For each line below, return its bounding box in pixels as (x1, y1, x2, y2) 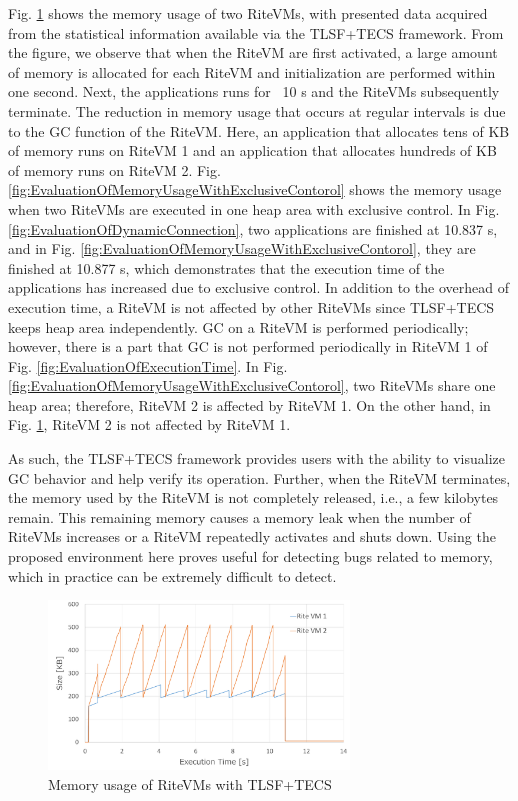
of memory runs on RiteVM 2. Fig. (8, 159, 221, 180)
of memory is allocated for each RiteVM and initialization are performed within (8, 61, 496, 82)
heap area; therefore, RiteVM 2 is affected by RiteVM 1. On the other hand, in (8, 394, 491, 415)
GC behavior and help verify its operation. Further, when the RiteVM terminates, (8, 467, 511, 488)
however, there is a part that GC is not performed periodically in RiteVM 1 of (8, 336, 488, 357)
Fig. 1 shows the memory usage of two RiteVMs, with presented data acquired (8, 3, 488, 23)
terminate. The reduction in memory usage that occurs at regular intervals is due (8, 100, 506, 121)
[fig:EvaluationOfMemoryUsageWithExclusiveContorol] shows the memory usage (8, 179, 502, 200)
